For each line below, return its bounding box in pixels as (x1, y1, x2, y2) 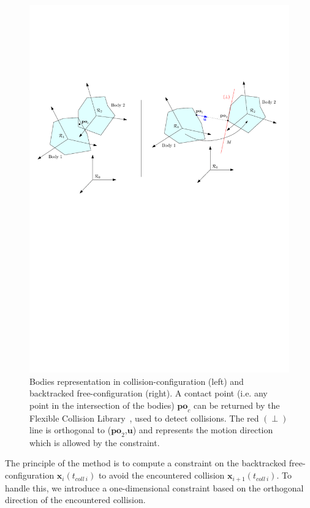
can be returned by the (194, 398, 280, 411)
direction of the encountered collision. (5, 493, 146, 506)
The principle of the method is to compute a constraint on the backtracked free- (5, 457, 306, 469)
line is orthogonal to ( (29, 423, 112, 436)
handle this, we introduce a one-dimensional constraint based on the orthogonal (5, 481, 304, 494)
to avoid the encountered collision (98, 469, 225, 482)
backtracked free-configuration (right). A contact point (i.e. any (29, 387, 268, 400)
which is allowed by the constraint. (29, 436, 160, 449)
